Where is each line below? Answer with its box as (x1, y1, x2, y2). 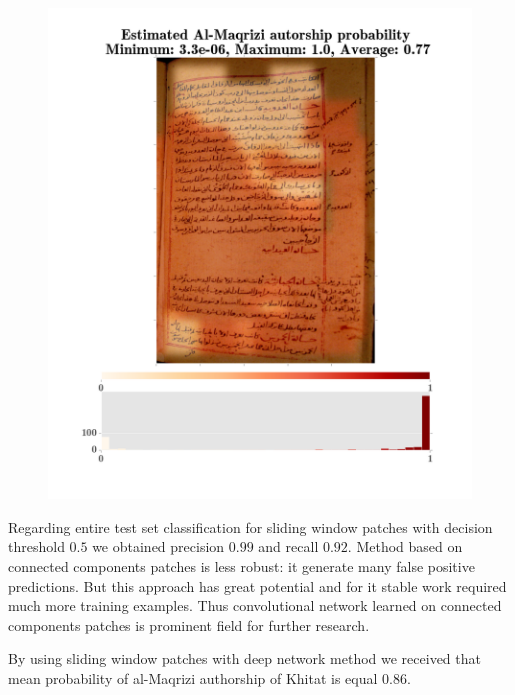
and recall (258, 536, 319, 557)
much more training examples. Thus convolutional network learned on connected (8, 595, 502, 616)
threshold (8, 536, 65, 557)
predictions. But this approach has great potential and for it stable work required (8, 575, 507, 596)
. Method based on (347, 536, 463, 557)
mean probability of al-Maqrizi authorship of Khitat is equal (8, 667, 378, 688)
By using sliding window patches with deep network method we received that (8, 648, 481, 669)
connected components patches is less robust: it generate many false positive (8, 555, 475, 576)
